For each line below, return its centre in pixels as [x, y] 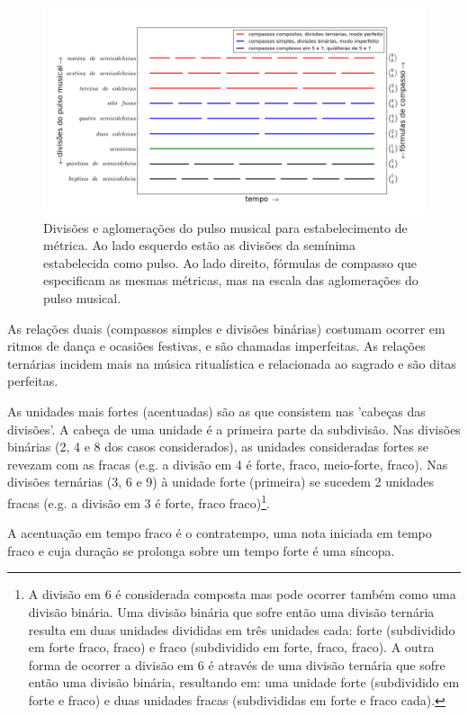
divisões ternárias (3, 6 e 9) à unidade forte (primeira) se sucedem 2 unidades [220, 482]
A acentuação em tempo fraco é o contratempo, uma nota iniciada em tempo [220, 533]
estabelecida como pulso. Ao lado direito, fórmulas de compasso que [230, 262]
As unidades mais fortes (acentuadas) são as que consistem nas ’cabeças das [216, 411]
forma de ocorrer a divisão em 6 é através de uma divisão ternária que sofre [237, 664]
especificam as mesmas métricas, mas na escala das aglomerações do [231, 280]
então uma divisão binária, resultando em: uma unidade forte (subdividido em [244, 682]
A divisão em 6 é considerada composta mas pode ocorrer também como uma [242, 594]
